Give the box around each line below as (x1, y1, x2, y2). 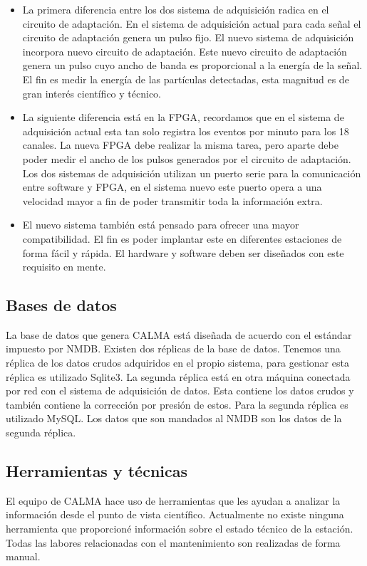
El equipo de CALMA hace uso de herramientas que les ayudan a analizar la (6, 493, 341, 508)
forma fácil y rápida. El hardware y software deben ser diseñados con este (22, 245, 344, 260)
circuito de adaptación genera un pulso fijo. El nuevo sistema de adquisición (22, 30, 354, 45)
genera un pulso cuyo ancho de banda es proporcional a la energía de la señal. (22, 58, 363, 73)
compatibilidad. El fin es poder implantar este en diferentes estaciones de (22, 231, 342, 246)
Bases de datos (6, 294, 117, 316)
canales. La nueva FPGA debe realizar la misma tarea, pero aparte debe (22, 137, 338, 152)
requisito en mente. (22, 259, 106, 274)
